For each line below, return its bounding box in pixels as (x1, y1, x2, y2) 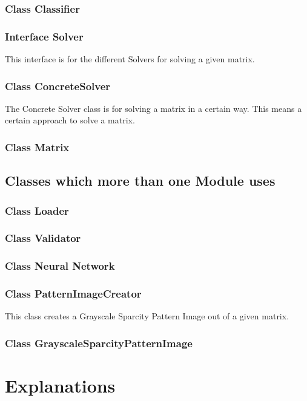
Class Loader (5, 203, 69, 218)
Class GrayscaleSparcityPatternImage (5, 335, 193, 350)
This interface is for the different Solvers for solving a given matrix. (5, 53, 255, 65)
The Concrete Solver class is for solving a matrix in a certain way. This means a (5, 102, 302, 114)
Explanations (5, 373, 116, 398)
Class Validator (5, 230, 81, 246)
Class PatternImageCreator (5, 286, 142, 301)
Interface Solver (5, 28, 84, 44)
